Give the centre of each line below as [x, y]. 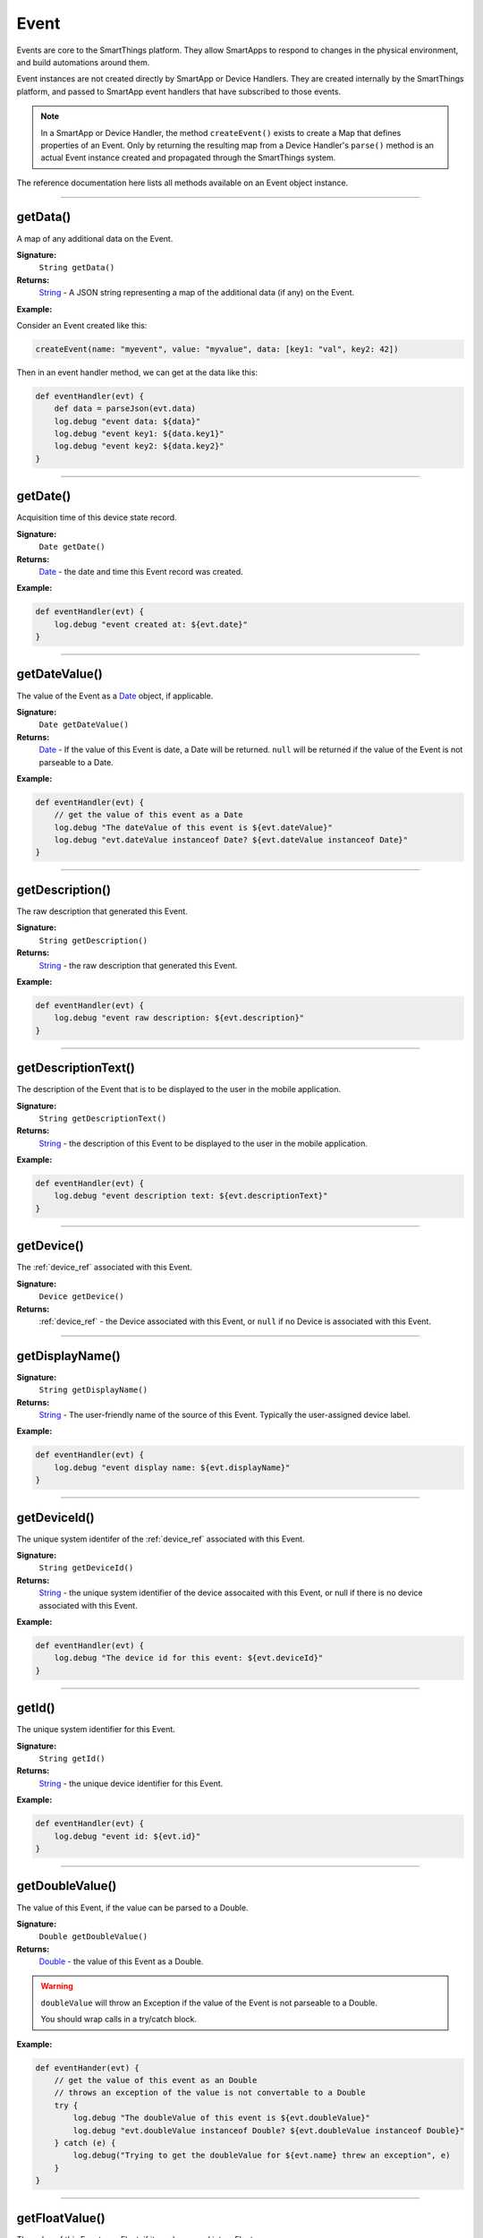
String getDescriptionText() [103, 1118]
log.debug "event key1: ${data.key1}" [139, 434]
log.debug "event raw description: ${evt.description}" [179, 1018]
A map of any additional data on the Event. [95, 238]
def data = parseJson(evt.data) [125, 409]
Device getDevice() [81, 1297]
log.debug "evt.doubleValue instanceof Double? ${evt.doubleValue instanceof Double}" [269, 2130]
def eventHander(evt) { [88, 2067]
